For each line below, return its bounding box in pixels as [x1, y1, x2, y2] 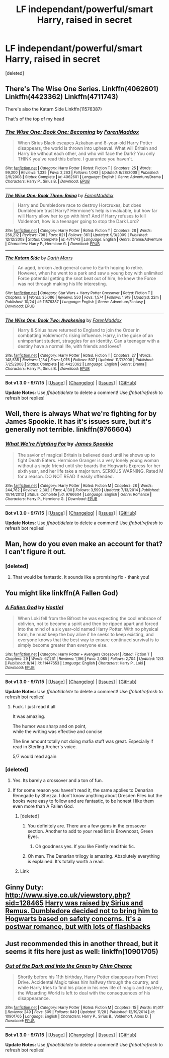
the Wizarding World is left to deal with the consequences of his [17, 990, 150, 996]
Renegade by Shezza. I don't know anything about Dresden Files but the [12, 793, 162, 799]
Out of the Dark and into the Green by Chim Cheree [5, 963, 132, 970]
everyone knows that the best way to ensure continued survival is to [17, 637, 159, 643]
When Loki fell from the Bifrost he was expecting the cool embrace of [17, 616, 162, 622]
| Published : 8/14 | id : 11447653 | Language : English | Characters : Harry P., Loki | [5, 661, 146, 666]
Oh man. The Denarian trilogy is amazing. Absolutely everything [27, 853, 160, 859]
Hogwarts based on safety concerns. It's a [5, 914, 142, 923]
